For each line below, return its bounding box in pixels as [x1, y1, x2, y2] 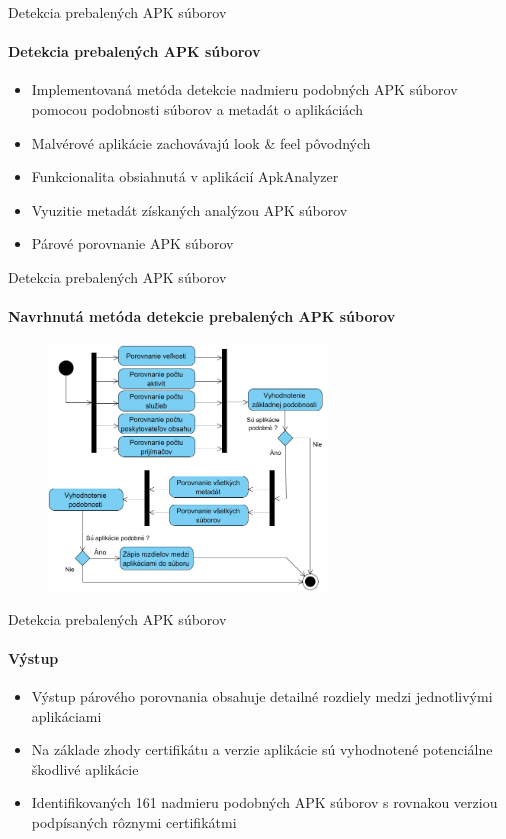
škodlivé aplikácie [31, 758, 139, 779]
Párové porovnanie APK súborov [31, 233, 234, 254]
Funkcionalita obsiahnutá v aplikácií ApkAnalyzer [31, 166, 339, 187]
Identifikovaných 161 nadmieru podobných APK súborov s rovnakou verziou [31, 792, 498, 813]
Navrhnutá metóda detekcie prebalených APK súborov [8, 306, 396, 327]
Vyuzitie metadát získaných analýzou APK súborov [31, 199, 348, 220]
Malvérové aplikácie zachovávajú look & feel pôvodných [31, 132, 371, 153]
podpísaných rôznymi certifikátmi [31, 811, 237, 832]
